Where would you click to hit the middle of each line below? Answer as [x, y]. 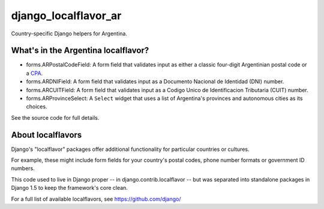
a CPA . [34, 73]
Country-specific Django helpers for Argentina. [69, 34]
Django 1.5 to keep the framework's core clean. [70, 188]
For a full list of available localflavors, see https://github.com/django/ [96, 199]
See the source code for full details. [55, 117]
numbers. [23, 168]
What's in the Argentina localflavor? [80, 51]
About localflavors [46, 135]
